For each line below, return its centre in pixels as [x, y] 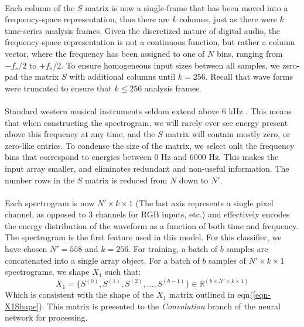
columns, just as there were [228, 19]
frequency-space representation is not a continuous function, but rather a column [150, 42]
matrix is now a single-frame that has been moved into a [187, 7]
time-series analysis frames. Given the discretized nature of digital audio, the [143, 30]
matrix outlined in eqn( [211, 294]
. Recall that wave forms [249, 76]
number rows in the [40, 180]
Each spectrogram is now [50, 202]
